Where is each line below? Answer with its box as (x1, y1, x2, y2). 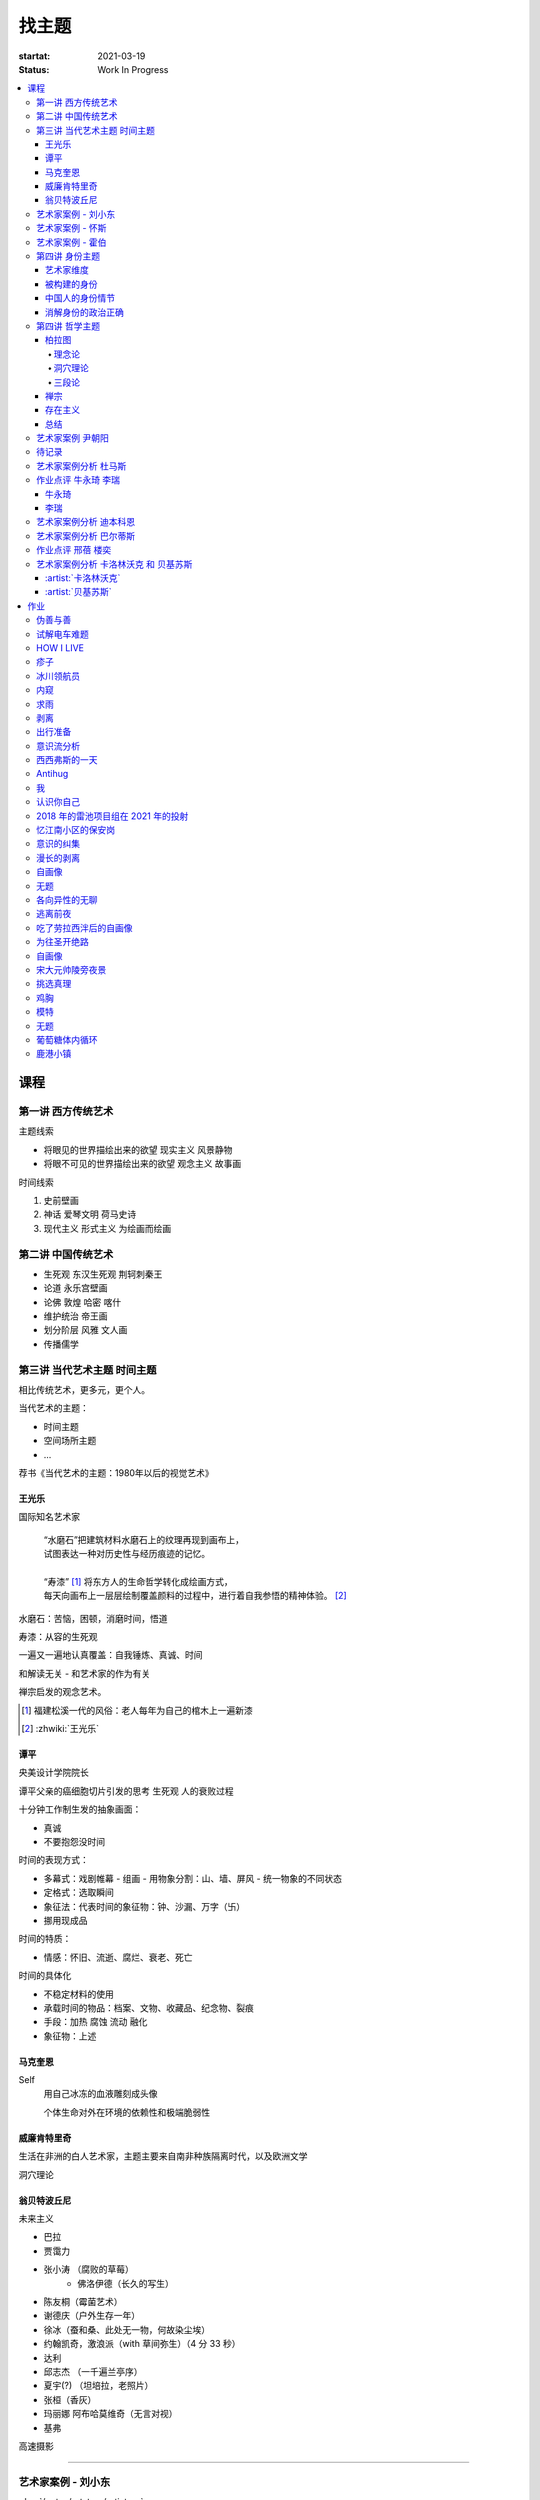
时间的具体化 (18, 1970, 72, 1982)
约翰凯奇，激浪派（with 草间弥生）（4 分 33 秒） (43, 2338, 241, 2350)
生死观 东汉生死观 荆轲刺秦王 (43, 1268, 163, 1280)
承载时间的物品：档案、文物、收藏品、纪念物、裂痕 (43, 2001, 254, 2014)
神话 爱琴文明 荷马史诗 (43, 1208, 137, 1220)
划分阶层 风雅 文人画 (43, 1324, 128, 1336)
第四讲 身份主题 (36, 250, 100, 262)
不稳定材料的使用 (43, 1988, 114, 2000)
